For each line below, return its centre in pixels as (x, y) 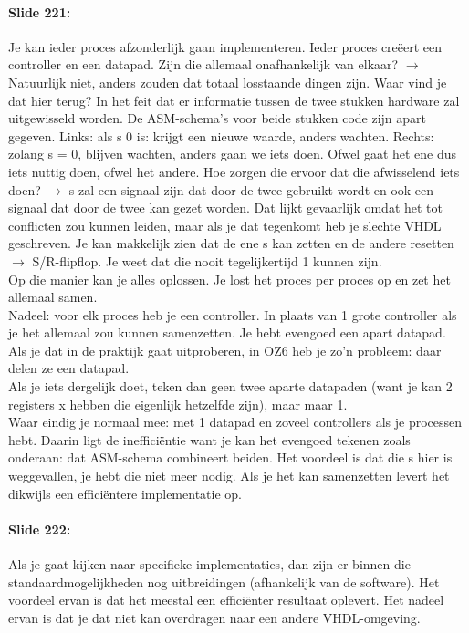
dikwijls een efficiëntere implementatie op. (125, 493)
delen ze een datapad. (69, 368)
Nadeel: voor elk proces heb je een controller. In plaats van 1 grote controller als (233, 314)
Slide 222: (40, 529)
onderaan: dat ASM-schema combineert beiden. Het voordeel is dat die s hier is (230, 457)
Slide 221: (40, 11)
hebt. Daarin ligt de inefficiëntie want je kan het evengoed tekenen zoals (209, 439)
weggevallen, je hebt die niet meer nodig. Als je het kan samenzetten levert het (229, 476)
